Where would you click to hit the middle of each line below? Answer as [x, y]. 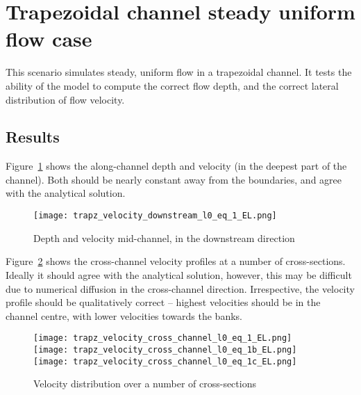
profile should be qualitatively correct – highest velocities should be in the [163, 302]
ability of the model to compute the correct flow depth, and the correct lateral [172, 85]
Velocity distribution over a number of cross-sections [145, 384]
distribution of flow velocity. [65, 99]
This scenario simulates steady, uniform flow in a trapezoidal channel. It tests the [179, 72]
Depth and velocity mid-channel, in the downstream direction [164, 237]
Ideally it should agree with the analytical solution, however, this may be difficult [179, 274]
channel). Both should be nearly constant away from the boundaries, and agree [174, 179]
